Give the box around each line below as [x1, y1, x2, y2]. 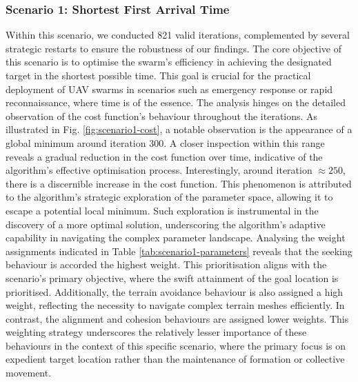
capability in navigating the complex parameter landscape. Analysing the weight [6, 230, 346, 245]
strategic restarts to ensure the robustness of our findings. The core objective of [6, 41, 341, 55]
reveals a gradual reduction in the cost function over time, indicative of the [6, 149, 323, 163]
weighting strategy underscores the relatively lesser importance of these [6, 325, 307, 339]
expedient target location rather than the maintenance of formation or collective [6, 352, 345, 366]
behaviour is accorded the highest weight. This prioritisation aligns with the [6, 257, 327, 272]
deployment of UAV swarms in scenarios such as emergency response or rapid [6, 81, 333, 96]
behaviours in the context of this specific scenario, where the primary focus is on [6, 338, 346, 352]
